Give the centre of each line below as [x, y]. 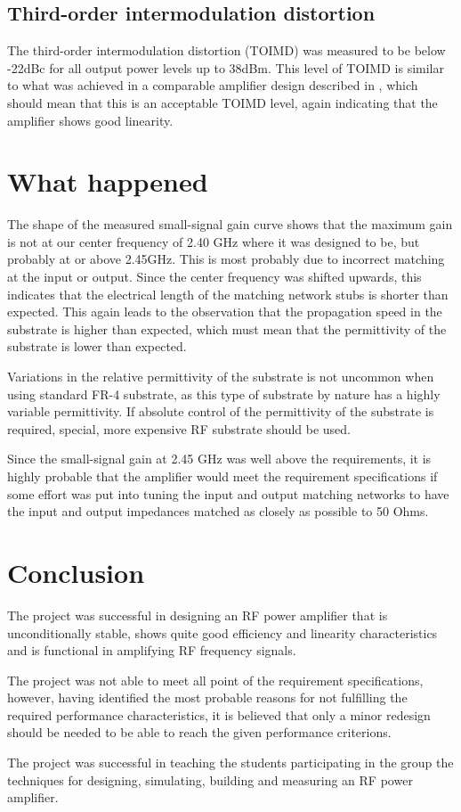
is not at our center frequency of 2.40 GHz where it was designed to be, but [214, 241]
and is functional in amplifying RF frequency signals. [152, 650]
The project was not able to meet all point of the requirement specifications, [215, 680]
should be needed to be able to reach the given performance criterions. [199, 732]
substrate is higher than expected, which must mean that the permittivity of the [227, 328]
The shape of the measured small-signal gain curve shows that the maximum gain [230, 224]
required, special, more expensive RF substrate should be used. [179, 428]
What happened [108, 181]
